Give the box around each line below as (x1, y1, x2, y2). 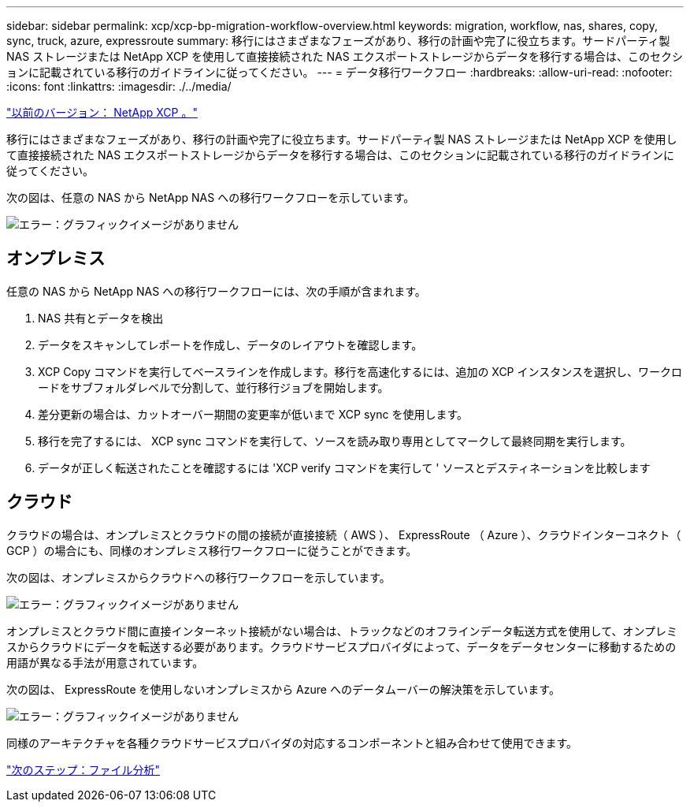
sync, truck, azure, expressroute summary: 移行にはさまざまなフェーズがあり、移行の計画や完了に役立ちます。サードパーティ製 (6, 34, 670, 47)
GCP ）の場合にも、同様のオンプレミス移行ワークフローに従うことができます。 (6, 543, 417, 557)
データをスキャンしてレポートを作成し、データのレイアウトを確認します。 (38, 337, 423, 352)
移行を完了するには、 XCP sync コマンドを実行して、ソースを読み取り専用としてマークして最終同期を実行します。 (38, 434, 632, 448)
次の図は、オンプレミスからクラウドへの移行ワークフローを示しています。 (6, 570, 391, 584)
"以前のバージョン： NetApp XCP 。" (6, 106, 198, 119)
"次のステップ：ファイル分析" (6, 762, 161, 776)
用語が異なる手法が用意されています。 (6, 655, 204, 669)
